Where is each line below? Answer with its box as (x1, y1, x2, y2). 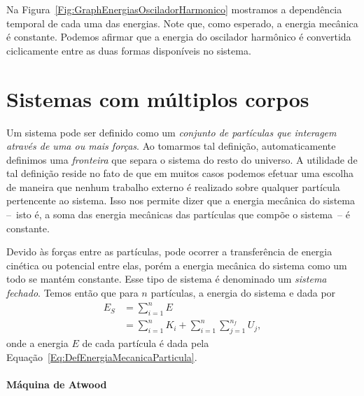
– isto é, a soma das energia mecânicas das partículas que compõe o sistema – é (6, 207, 350, 222)
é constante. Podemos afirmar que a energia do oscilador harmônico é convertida (6, 29, 351, 44)
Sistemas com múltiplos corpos (6, 84, 309, 113)
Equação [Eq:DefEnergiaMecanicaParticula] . (6, 349, 197, 364)
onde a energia (6, 336, 69, 351)
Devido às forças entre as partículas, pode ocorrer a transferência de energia (6, 244, 332, 259)
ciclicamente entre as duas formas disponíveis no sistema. (6, 43, 251, 57)
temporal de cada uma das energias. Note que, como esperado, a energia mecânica (6, 15, 358, 30)
